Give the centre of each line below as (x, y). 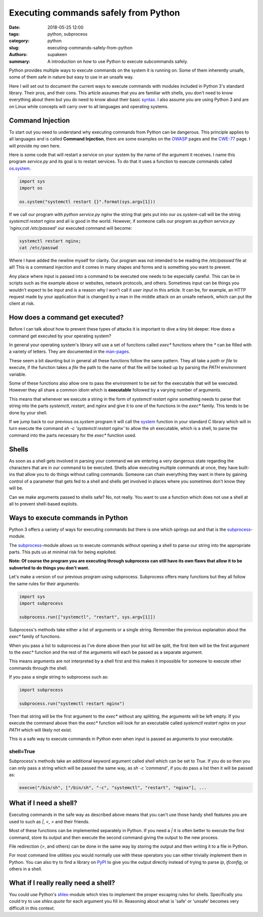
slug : (14, 48)
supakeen (57, 55)
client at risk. (22, 303)
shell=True (22, 751)
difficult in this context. (32, 908)
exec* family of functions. (35, 637)
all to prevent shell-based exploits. (44, 504)
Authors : (18, 55)
